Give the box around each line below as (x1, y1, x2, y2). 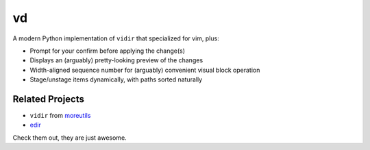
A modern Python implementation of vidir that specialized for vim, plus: (12, 34, 219, 42)
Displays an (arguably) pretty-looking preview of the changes (29, 56, 203, 64)
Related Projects (12, 93, 85, 105)
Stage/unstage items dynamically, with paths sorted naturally (29, 75, 203, 84)
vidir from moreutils (29, 112, 91, 120)
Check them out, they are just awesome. (12, 134, 127, 142)
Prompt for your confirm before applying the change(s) (29, 47, 185, 55)
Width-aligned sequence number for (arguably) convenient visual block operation (29, 66, 260, 74)
